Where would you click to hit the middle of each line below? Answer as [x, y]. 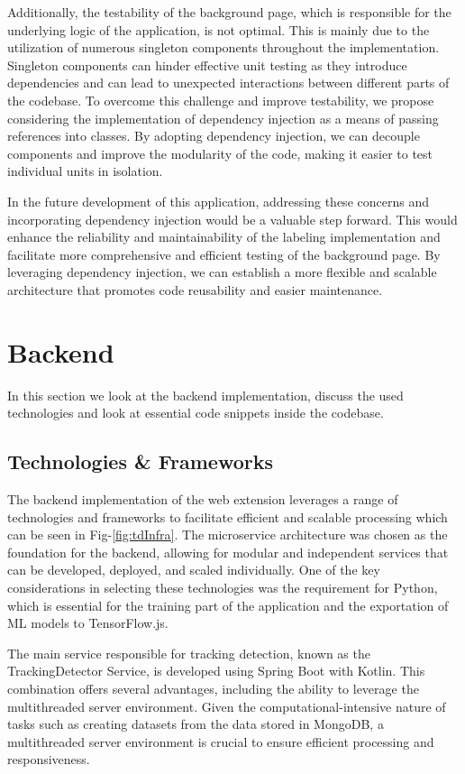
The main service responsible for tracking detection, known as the [189, 653]
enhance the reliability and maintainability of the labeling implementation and [224, 237]
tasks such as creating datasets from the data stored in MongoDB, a [196, 724]
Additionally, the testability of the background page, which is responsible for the [229, 12]
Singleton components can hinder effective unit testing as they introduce [207, 64]
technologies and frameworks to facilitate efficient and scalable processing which [228, 516]
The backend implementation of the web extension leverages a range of [203, 499]
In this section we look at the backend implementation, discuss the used [205, 395]
